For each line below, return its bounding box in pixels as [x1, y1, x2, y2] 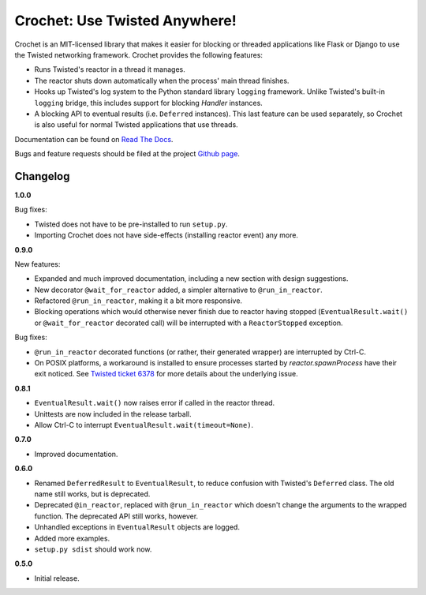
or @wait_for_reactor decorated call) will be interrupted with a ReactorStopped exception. [34, 318, 343, 327]
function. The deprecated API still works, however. [34, 511, 199, 521]
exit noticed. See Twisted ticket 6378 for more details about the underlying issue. [34, 369, 299, 379]
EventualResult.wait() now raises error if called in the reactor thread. [34, 399, 275, 408]
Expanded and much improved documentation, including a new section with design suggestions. [34, 274, 349, 283]
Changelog [14, 170, 70, 183]
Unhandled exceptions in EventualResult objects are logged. [34, 522, 241, 532]
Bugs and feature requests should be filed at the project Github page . [14, 149, 241, 159]
